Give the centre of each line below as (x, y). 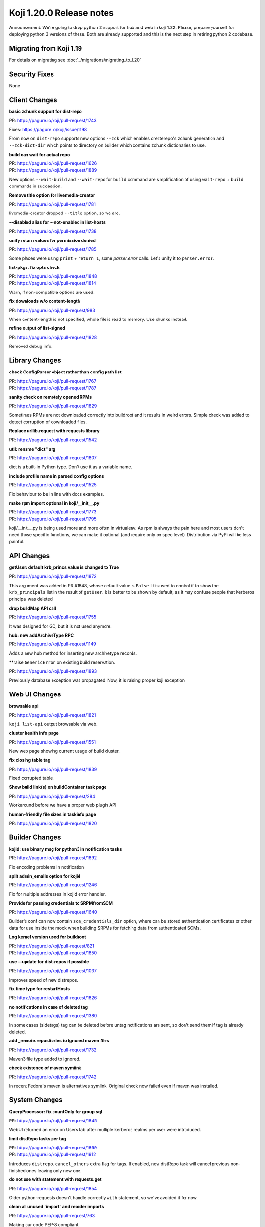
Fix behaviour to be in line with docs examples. (56, 494)
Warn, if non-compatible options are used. (52, 292)
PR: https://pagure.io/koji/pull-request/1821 (53, 715)
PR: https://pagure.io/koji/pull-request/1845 (53, 1120)
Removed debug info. (31, 347)
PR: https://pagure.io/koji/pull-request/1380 (53, 1016)
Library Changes (35, 360)
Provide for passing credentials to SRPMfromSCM (61, 903)
